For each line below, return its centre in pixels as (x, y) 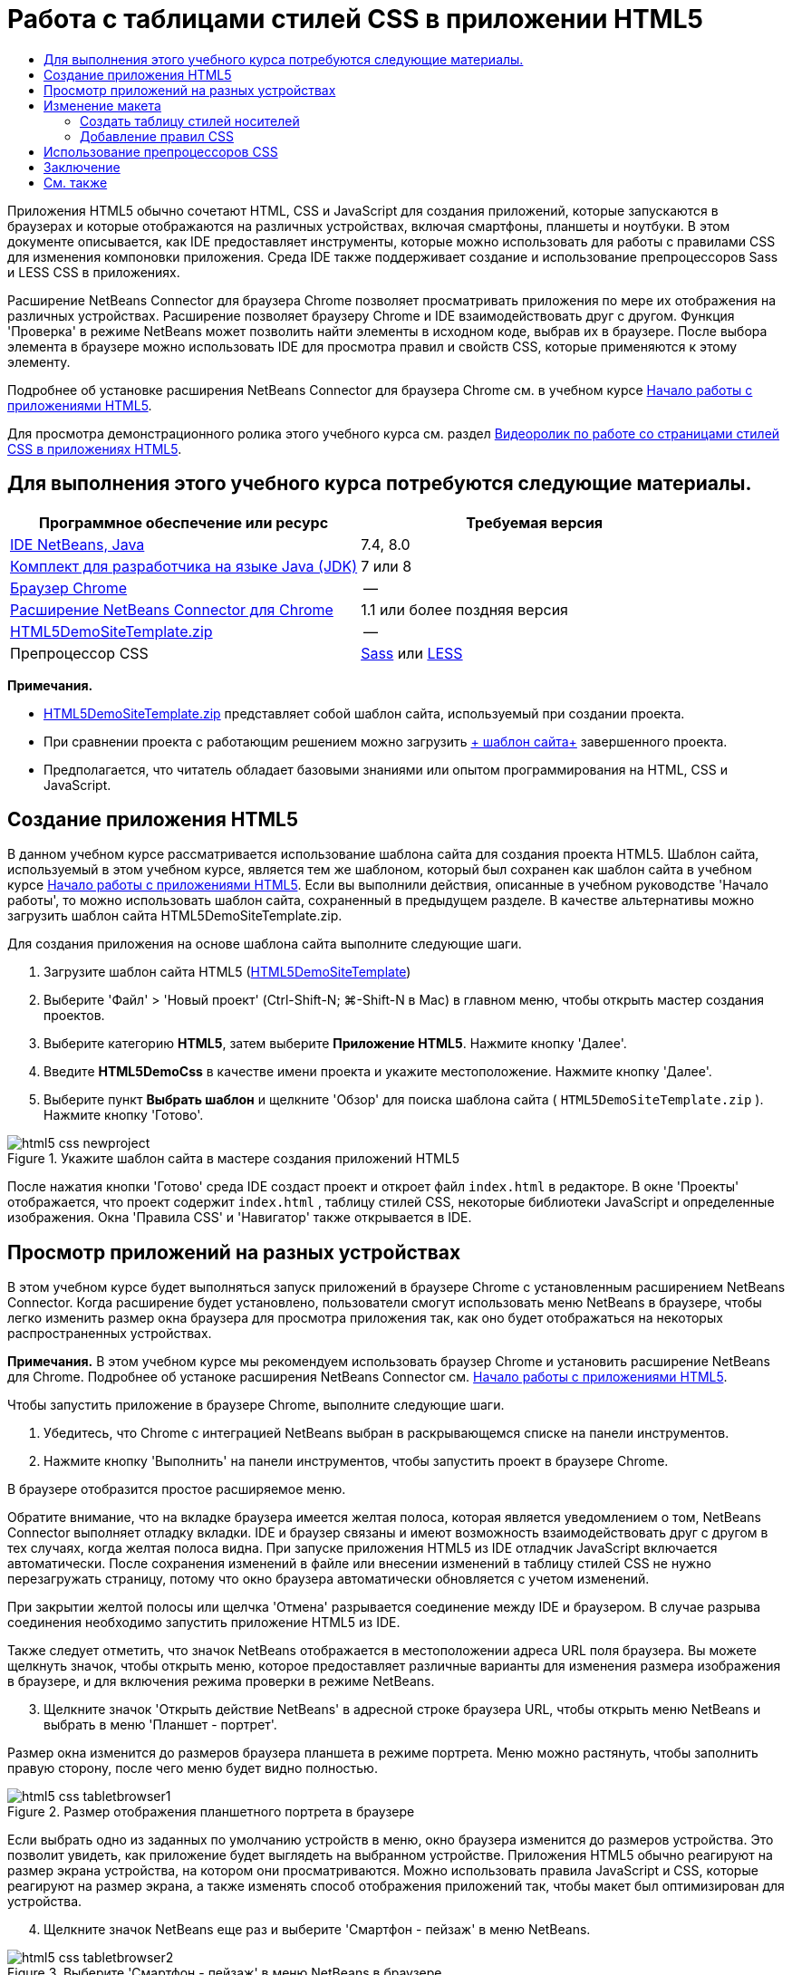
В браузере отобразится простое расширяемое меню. (177, 1489)
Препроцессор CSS (79, 653)
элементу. (39, 361)
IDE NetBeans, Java (77, 544)
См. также (76, 182)
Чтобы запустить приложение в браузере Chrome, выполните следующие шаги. (256, 1405)
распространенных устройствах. (110, 1334)
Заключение (82, 167)
